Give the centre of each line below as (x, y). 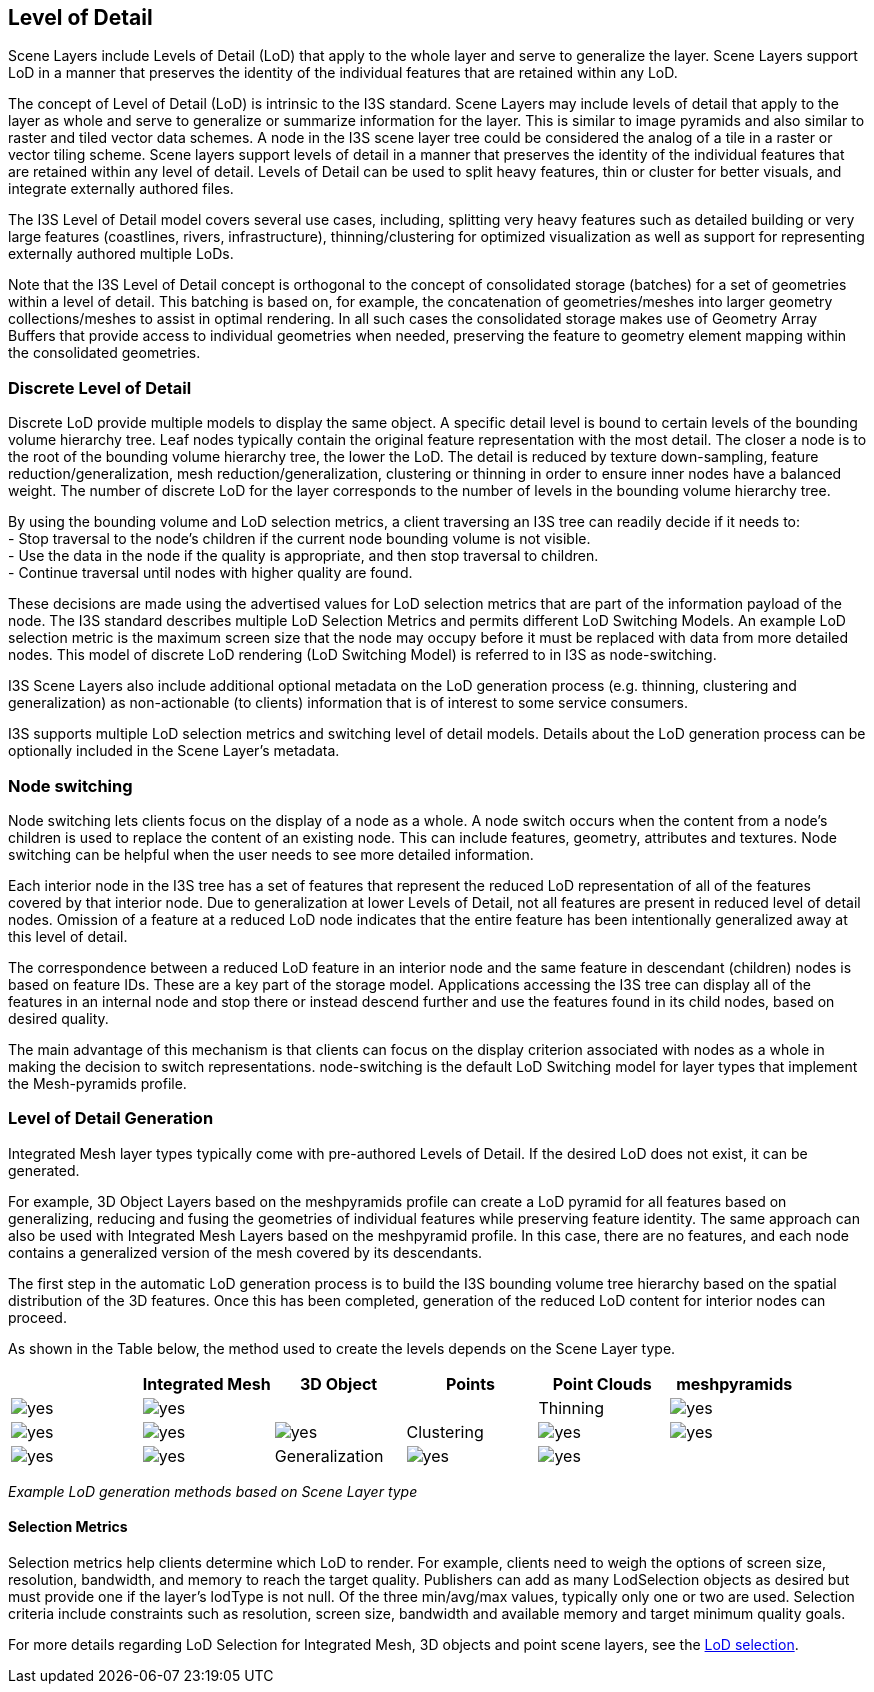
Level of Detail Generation (111, 1118)
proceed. (37, 1317)
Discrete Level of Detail (100, 387)
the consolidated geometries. (104, 353)
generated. (44, 1170)
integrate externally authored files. (121, 189)
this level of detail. (68, 936)
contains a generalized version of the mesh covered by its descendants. (245, 1252)
